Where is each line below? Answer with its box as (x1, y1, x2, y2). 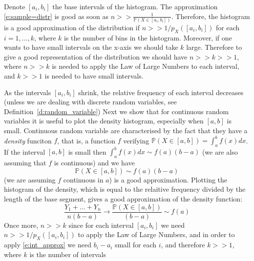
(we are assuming (4, 174, 56, 184)
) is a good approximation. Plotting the (109, 174, 228, 184)
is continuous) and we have (54, 158, 135, 168)
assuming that (4, 158, 46, 168)
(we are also (202, 146, 238, 157)
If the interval (4, 146, 45, 157)
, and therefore (161, 240, 205, 250)
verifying (123, 135, 149, 145)
